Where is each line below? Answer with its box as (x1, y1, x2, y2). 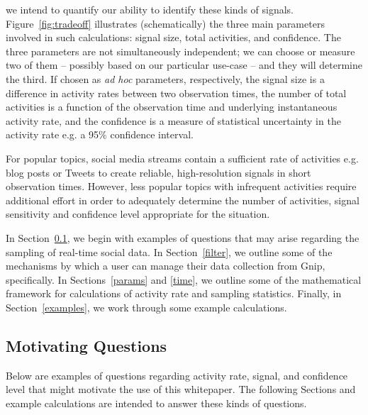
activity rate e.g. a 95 (6, 127, 99, 142)
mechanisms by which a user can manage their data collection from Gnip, (6, 258, 325, 273)
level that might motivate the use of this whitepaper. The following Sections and (6, 382, 356, 397)
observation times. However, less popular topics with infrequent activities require (6, 179, 357, 194)
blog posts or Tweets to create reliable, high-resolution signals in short (6, 165, 311, 179)
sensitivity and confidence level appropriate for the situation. (6, 206, 270, 221)
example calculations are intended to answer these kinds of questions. (6, 395, 307, 410)
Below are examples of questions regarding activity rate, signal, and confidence (6, 367, 348, 382)
